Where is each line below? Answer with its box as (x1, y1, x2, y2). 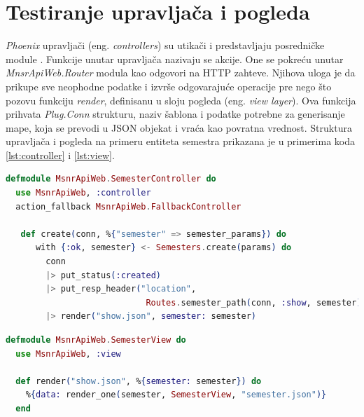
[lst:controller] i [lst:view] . (6, 147, 115, 162)
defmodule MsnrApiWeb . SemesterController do (6, 174, 216, 184)
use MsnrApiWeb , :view (15, 348, 121, 359)
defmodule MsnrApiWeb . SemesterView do (6, 335, 186, 345)
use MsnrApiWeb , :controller (15, 188, 151, 198)
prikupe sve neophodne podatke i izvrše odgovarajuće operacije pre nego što (6, 78, 332, 93)
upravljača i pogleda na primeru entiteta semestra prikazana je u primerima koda (6, 134, 355, 149)
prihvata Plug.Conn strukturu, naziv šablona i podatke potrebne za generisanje (6, 107, 345, 121)
